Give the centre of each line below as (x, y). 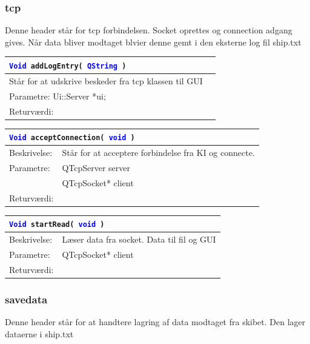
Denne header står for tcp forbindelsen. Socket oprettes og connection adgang (149, 30)
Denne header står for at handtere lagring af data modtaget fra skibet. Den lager (155, 322)
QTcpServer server (96, 167)
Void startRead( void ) (57, 225)
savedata (26, 299)
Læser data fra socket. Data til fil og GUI (139, 239)
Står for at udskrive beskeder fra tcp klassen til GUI (106, 80)
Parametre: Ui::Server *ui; (58, 96)
